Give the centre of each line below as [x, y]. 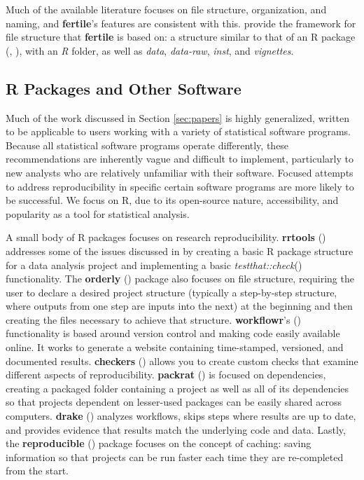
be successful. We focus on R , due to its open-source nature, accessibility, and [172, 200]
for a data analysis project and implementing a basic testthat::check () [154, 265]
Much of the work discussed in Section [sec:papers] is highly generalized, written [178, 117]
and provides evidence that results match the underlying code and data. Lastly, [176, 429]
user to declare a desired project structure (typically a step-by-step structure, [171, 292]
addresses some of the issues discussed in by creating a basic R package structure [180, 251]
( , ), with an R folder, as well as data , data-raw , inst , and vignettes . [150, 50]
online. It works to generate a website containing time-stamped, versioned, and [175, 347]
